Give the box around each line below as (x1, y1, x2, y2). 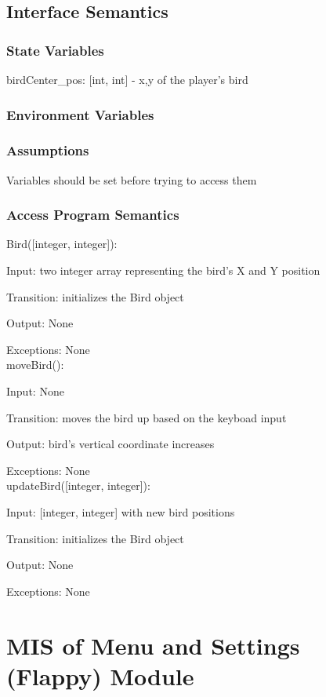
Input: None (6, 383, 64, 400)
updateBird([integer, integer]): (6, 477, 150, 494)
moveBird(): (6, 356, 64, 373)
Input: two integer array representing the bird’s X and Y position (6, 262, 321, 279)
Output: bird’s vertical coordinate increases (6, 436, 215, 452)
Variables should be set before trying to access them (6, 171, 257, 188)
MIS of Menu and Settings (6, 629, 300, 661)
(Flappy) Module (6, 659, 194, 692)
